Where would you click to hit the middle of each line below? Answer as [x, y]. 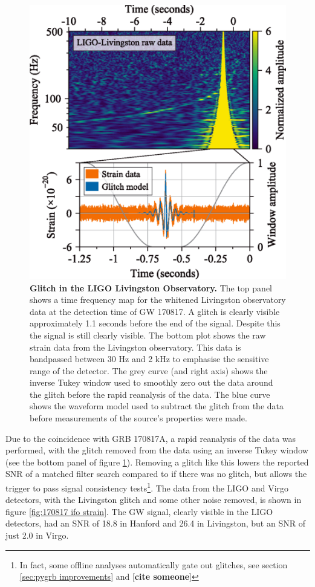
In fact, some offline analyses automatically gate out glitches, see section [154, 564]
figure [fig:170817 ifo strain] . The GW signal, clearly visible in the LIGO [139, 511]
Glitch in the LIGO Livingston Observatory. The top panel [151, 287]
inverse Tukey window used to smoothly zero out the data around [151, 382]
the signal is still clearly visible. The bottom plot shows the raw [148, 335]
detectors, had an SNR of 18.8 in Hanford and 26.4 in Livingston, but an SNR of [155, 523]
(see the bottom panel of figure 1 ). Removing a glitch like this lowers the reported [157, 462]
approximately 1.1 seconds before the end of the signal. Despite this [155, 323]
